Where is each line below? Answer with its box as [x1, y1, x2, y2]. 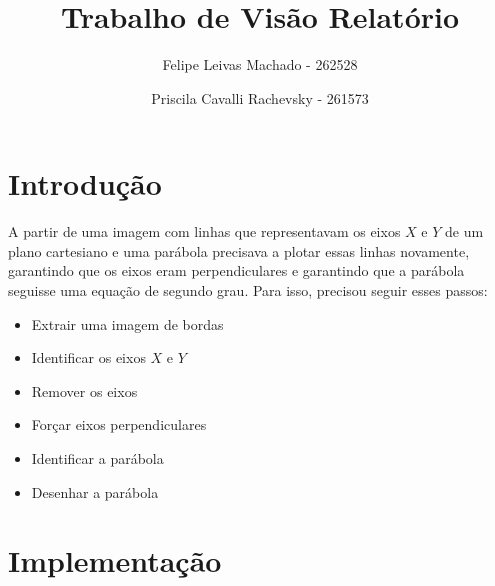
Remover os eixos [31, 380, 138, 401]
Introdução [8, 163, 162, 204]
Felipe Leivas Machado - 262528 [162, 54, 358, 75]
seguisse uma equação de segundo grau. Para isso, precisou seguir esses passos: [8, 280, 488, 301]
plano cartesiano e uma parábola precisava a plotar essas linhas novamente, [8, 240, 470, 261]
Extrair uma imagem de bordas [31, 313, 224, 334]
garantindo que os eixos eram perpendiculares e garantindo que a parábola [8, 260, 465, 281]
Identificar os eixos [31, 347, 146, 368]
